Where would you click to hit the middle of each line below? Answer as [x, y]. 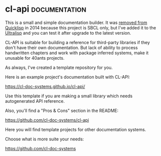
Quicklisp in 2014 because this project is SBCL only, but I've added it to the [81, 27]
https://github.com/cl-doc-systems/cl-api [47, 120]
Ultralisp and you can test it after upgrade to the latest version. [68, 33]
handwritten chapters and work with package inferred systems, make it [77, 53]
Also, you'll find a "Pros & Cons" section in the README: [62, 111]
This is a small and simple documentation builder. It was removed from [76, 22]
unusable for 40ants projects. [35, 58]
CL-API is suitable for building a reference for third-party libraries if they [78, 42]
